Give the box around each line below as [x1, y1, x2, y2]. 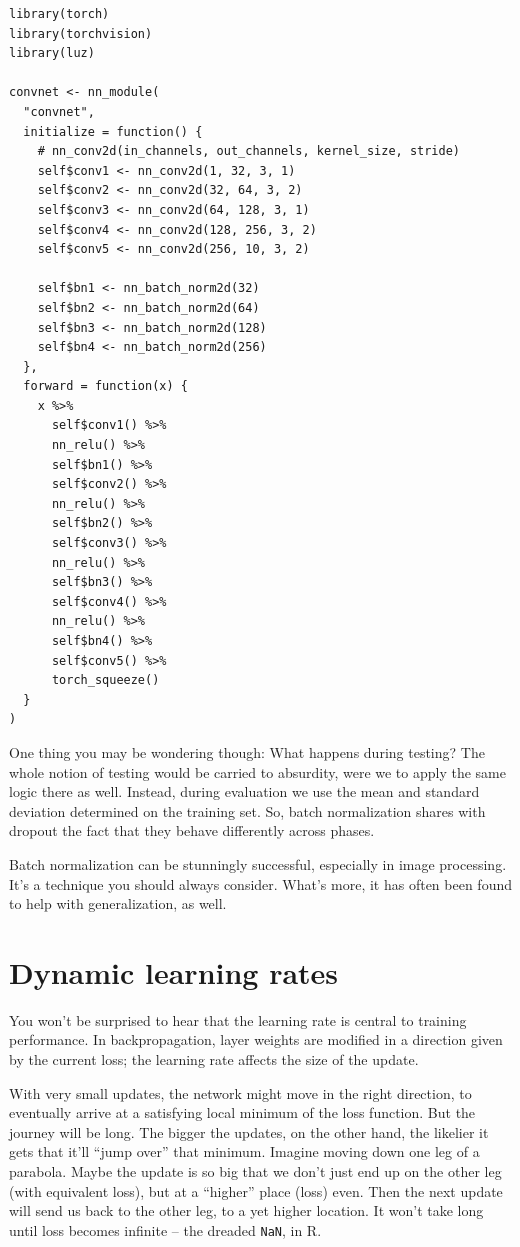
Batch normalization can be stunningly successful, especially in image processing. [9, 853, 507, 874]
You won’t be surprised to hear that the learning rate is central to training [9, 1009, 467, 1030]
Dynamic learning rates [9, 951, 339, 992]
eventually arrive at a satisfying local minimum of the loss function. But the [9, 1102, 476, 1123]
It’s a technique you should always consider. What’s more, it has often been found [9, 873, 512, 894]
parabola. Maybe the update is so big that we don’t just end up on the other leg [9, 1161, 502, 1181]
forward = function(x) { [23, 379, 188, 394]
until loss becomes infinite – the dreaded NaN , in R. [9, 1219, 322, 1240]
